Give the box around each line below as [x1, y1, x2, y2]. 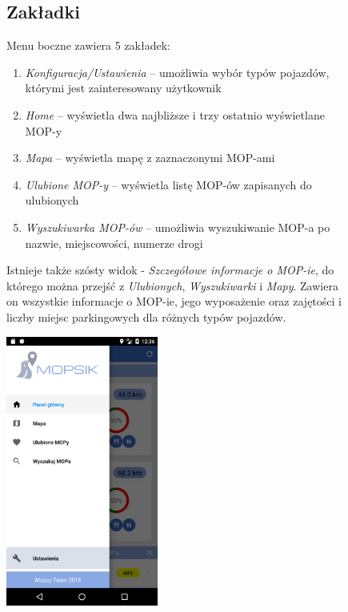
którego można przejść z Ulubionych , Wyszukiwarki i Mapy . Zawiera [6, 277, 338, 294]
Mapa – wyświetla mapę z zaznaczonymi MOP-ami [25, 149, 275, 166]
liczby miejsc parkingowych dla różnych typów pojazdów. [6, 308, 286, 325]
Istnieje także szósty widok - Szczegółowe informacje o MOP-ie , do [6, 261, 334, 278]
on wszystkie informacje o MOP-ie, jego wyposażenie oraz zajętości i [6, 293, 342, 310]
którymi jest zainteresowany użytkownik [25, 79, 222, 96]
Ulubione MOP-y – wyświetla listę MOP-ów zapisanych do [25, 176, 312, 193]
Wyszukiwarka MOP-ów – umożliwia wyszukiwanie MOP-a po [25, 218, 330, 235]
